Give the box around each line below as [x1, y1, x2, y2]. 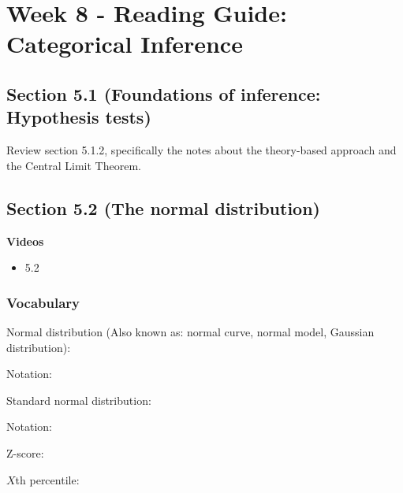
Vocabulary [6, 292, 80, 312]
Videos [6, 232, 44, 249]
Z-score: [6, 444, 44, 461]
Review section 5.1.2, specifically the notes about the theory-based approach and [6, 142, 397, 158]
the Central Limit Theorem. [6, 157, 141, 173]
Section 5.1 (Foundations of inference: [6, 81, 321, 106]
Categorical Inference [6, 28, 243, 60]
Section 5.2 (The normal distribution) [6, 195, 320, 220]
